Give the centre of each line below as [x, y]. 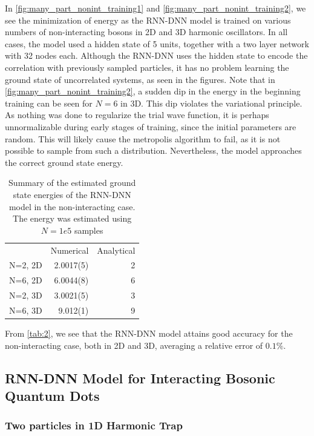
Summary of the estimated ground [72, 183]
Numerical [70, 250]
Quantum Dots [52, 395]
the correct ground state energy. [64, 162]
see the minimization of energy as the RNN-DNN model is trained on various [148, 20]
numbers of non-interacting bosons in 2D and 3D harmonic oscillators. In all [146, 32]
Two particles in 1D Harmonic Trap [94, 425]
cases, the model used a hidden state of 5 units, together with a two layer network [157, 43]
